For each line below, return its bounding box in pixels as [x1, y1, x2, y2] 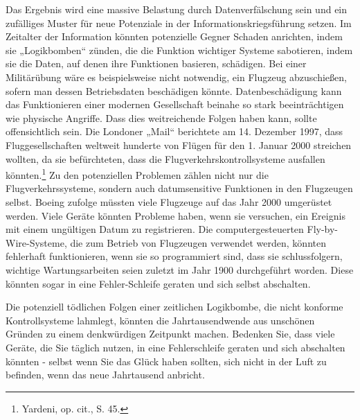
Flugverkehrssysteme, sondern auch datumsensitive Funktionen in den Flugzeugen [6, 181, 353, 195]
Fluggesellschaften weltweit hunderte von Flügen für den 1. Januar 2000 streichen [6, 137, 352, 152]
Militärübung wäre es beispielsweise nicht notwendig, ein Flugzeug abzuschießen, [6, 69, 347, 84]
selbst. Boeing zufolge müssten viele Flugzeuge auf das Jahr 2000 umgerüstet [6, 194, 332, 209]
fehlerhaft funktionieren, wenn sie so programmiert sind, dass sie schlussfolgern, [6, 249, 343, 263]
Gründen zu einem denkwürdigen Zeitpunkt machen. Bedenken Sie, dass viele [6, 326, 335, 341]
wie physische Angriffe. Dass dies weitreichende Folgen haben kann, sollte [6, 110, 317, 125]
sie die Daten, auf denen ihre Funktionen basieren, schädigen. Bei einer [6, 56, 307, 71]
